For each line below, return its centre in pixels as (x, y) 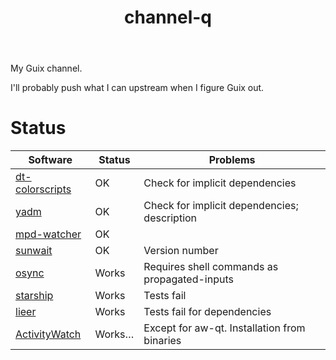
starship (34, 296)
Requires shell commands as (211, 267)
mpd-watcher (48, 234)
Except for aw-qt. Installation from (224, 328)
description (170, 218)
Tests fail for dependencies (207, 312)
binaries (162, 341)
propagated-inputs (188, 279)
